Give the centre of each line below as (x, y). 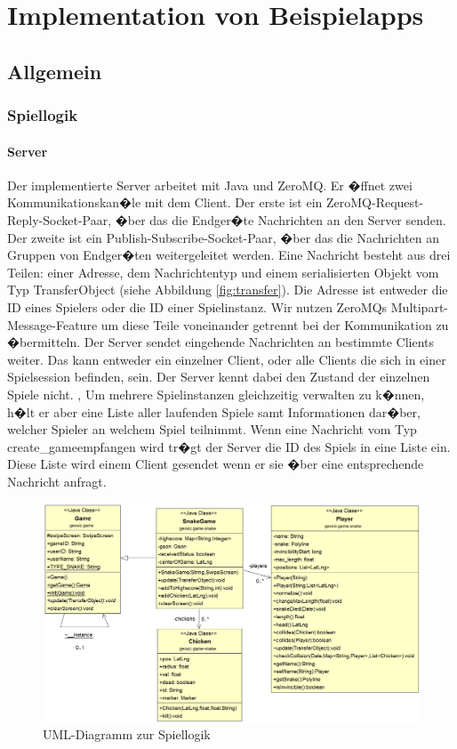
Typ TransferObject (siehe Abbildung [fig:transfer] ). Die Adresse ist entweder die (228, 290)
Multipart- (420, 306)
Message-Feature (52, 324)
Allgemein (55, 71)
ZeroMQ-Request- (375, 202)
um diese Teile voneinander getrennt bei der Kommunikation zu (275, 324)
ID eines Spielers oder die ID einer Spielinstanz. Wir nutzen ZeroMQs (197, 306)
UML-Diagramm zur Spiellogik (127, 734)
